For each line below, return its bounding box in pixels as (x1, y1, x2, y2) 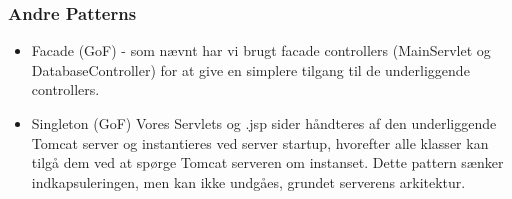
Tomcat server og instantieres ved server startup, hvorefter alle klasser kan (31, 132, 489, 153)
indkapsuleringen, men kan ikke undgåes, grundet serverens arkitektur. (31, 171, 466, 192)
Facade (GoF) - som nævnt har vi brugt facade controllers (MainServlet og (31, 40, 491, 61)
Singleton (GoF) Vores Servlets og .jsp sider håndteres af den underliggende (31, 113, 497, 133)
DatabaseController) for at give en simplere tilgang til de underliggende (31, 59, 470, 80)
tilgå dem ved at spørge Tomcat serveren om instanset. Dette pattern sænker (31, 152, 504, 173)
